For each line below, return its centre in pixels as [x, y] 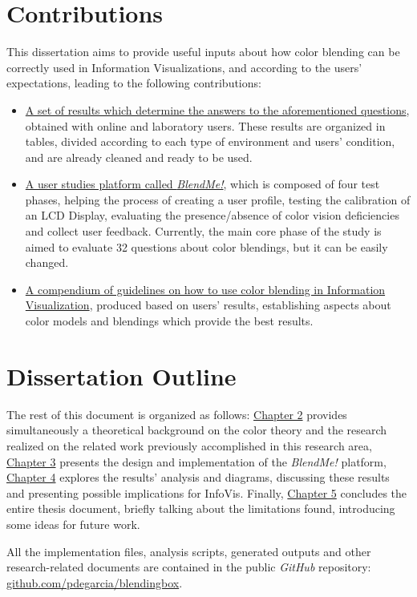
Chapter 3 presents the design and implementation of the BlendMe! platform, [196, 461]
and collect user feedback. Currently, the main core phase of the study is [203, 231]
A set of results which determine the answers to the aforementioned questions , [217, 109]
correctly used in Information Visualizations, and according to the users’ [184, 67]
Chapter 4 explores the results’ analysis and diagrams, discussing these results [198, 477]
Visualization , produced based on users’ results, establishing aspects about [208, 305]
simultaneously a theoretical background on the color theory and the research [197, 430]
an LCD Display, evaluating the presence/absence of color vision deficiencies [212, 215]
